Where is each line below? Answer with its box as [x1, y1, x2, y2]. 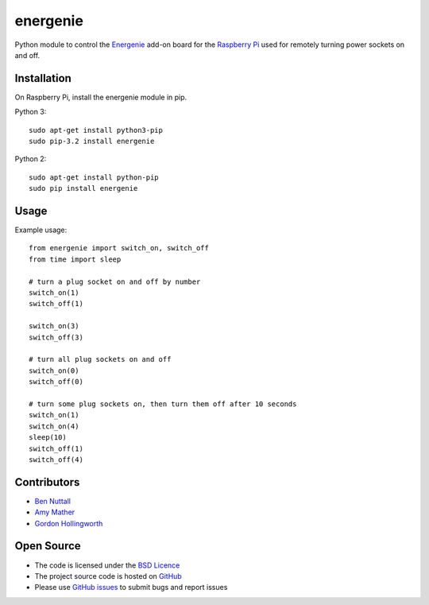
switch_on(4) [29, 421, 79, 431]
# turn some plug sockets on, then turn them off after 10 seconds [29, 399, 297, 409]
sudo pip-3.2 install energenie [29, 137, 155, 146]
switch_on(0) [29, 366, 79, 375]
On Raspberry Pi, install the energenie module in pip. [14, 92, 187, 102]
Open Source [14, 539, 81, 553]
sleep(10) [29, 433, 67, 442]
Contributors [14, 475, 80, 489]
